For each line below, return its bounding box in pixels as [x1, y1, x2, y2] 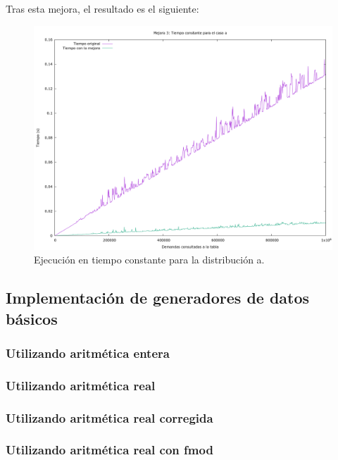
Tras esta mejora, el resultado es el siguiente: [6, 1, 199, 15]
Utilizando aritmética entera [6, 344, 170, 361]
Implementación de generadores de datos [6, 287, 310, 309]
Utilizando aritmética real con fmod [6, 441, 213, 459]
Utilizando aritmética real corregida [6, 409, 213, 426]
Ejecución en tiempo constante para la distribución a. [34, 252, 265, 267]
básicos [6, 307, 58, 329]
